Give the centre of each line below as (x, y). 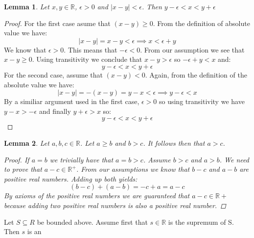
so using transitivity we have (202, 101)
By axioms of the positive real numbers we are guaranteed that (97, 196)
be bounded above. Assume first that (92, 222)
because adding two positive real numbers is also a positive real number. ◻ (115, 205)
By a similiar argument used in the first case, (72, 101)
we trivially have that (81, 159)
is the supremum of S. (201, 222)
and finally (55, 111)
